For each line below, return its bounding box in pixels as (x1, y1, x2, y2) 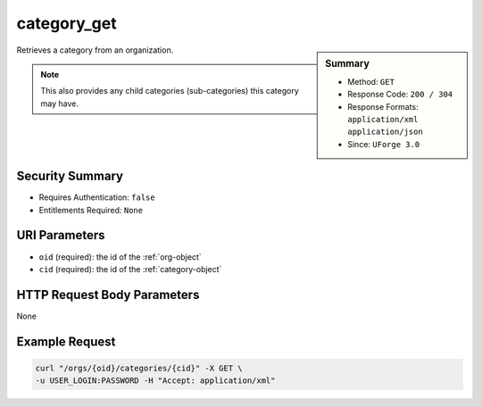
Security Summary (16, 169, 124, 184)
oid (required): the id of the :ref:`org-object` (38, 251, 203, 262)
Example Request (16, 334, 116, 349)
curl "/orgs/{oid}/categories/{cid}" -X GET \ (35, 362, 243, 373)
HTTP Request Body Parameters (16, 287, 200, 303)
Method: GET (347, 76, 395, 87)
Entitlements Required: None (38, 204, 143, 215)
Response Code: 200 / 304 (347, 89, 453, 100)
